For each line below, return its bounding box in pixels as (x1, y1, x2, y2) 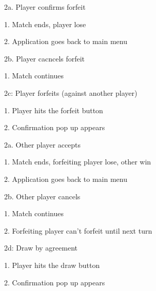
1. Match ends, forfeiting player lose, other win (4, 156, 151, 167)
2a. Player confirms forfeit (4, 2, 86, 12)
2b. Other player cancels (4, 191, 81, 201)
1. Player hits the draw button (4, 259, 100, 270)
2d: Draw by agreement (4, 242, 77, 253)
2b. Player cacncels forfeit (4, 53, 85, 64)
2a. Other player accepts (4, 139, 81, 150)
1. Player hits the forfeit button (4, 105, 103, 115)
